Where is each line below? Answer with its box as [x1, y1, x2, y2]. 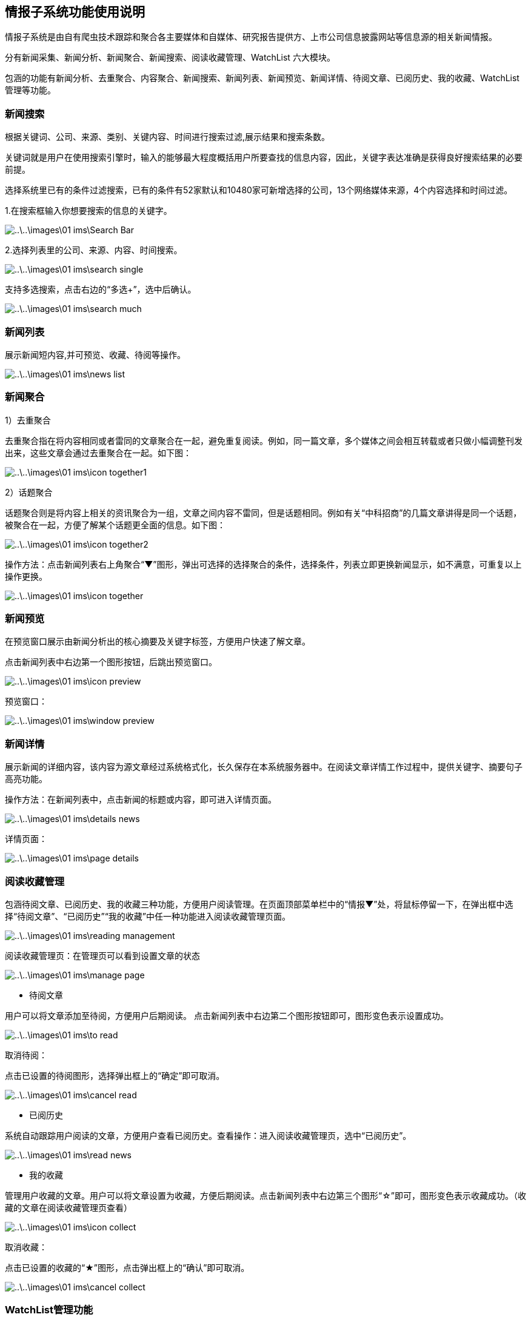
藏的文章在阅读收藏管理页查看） [5, 1202, 132, 1213]
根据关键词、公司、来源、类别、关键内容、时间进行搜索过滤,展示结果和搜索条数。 [5, 131, 330, 142]
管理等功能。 [5, 85, 56, 96]
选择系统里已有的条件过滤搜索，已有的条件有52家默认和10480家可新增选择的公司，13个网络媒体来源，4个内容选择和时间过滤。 [5, 185, 513, 196]
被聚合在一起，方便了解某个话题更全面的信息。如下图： [5, 519, 225, 530]
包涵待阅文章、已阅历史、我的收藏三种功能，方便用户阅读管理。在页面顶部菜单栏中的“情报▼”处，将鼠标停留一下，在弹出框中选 [5, 898, 513, 909]
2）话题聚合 [5, 486, 53, 497]
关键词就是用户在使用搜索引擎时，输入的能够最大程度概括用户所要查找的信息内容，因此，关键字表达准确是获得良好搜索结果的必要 [5, 152, 523, 163]
